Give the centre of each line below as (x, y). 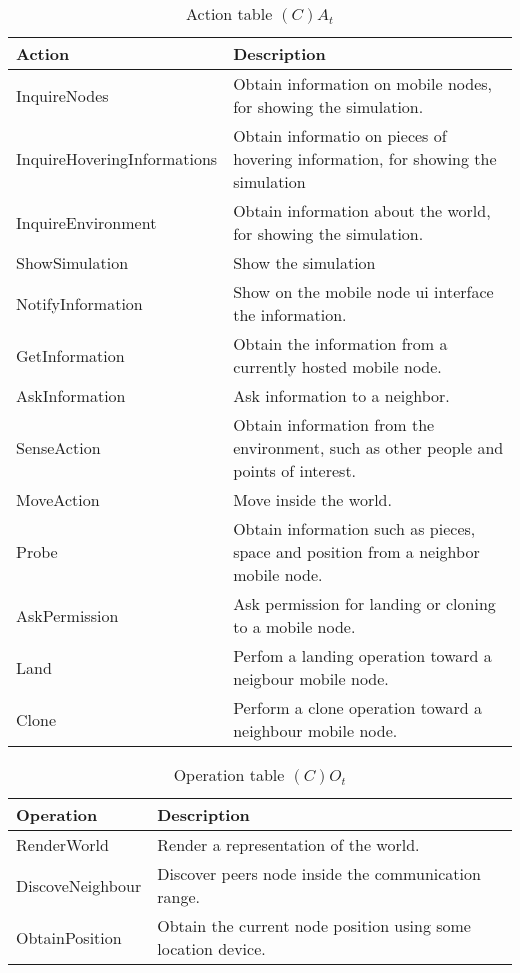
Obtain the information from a (340, 343)
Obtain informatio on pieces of (340, 135)
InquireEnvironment (86, 222)
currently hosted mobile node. (337, 366)
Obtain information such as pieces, (354, 528)
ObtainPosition (69, 937)
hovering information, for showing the (365, 158)
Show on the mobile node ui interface (363, 291)
